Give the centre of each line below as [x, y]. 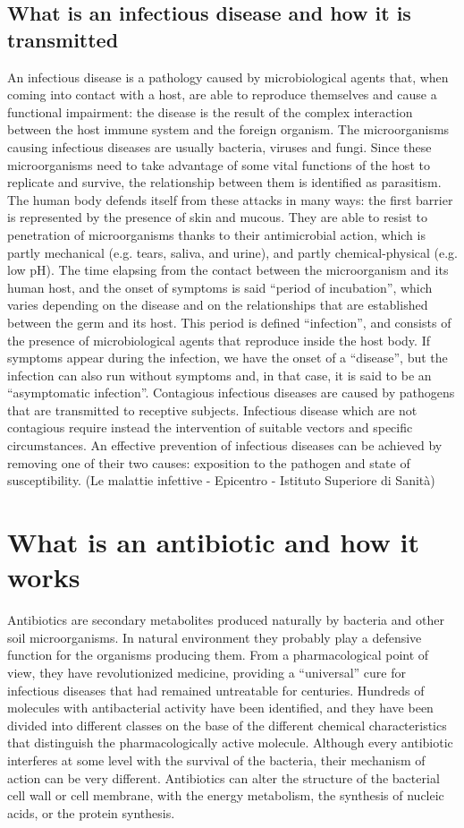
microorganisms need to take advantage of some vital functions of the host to [219, 164]
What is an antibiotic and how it [213, 542]
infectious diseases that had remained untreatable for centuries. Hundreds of [216, 690]
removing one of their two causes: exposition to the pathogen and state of [209, 462]
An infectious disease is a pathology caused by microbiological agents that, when [228, 77]
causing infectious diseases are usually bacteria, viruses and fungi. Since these [219, 146]
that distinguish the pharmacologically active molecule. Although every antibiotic [230, 743]
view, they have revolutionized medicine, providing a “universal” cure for [207, 672]
